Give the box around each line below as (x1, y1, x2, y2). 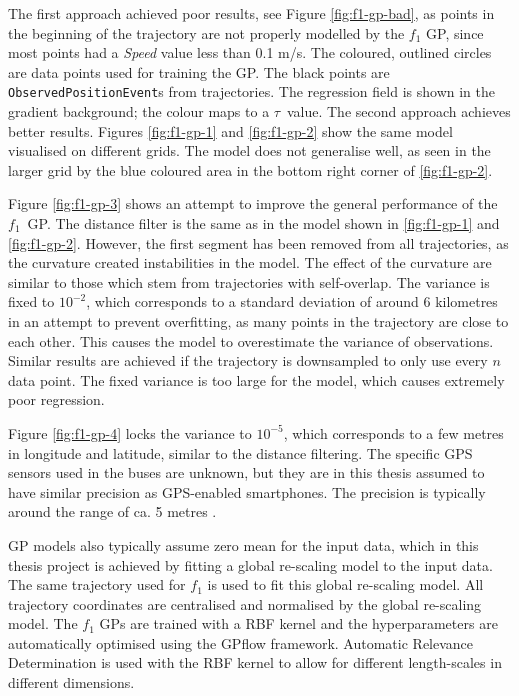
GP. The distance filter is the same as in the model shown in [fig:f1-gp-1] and (27, 213, 500, 233)
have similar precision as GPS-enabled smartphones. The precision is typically (8, 481, 486, 502)
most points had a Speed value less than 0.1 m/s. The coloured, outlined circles (8, 42, 492, 63)
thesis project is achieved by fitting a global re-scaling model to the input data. (8, 554, 493, 575)
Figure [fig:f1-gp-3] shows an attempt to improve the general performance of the (8, 193, 498, 214)
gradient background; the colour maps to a (8, 101, 270, 122)
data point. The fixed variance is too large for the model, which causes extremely (8, 369, 505, 390)
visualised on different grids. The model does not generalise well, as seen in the (8, 140, 491, 161)
